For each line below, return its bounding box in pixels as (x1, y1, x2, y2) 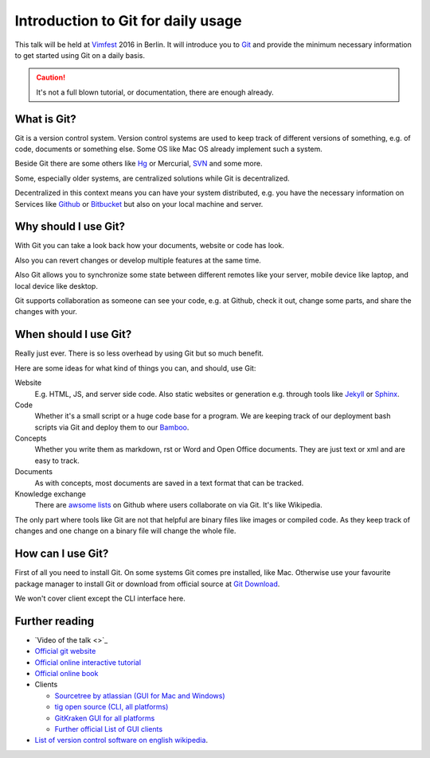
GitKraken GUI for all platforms (54, 713, 155, 723)
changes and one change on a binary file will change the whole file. (14, 526, 236, 536)
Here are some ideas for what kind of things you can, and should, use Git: (14, 363, 256, 373)
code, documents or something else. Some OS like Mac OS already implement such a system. (14, 144, 322, 154)
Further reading (14, 614, 95, 628)
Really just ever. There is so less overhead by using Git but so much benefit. (14, 348, 264, 358)
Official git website (34, 647, 96, 656)
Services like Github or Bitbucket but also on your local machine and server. (14, 199, 264, 208)
